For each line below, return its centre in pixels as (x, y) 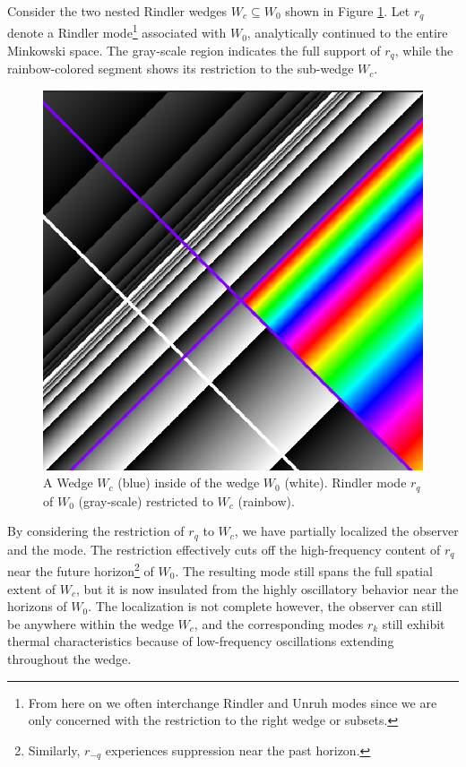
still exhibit (414, 623)
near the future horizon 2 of (81, 569)
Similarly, (54, 750)
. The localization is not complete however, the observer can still (265, 606)
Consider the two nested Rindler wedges (117, 11)
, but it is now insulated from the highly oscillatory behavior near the (267, 588)
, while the (424, 50)
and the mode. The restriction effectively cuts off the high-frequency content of (224, 549)
